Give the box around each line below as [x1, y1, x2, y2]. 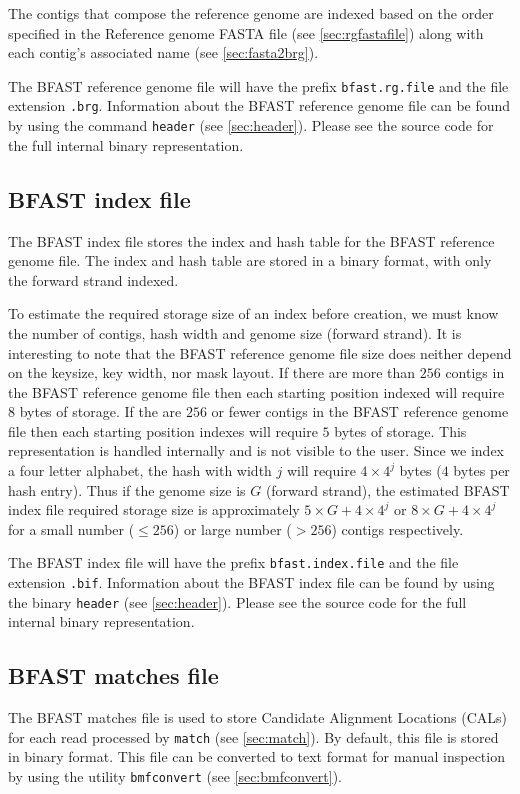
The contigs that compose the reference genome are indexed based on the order [8, 3, 494, 23]
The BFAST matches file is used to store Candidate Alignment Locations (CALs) [8, 707, 507, 728]
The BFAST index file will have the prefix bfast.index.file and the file [8, 552, 459, 573]
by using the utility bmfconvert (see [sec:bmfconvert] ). [8, 766, 342, 787]
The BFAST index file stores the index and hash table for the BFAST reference [8, 230, 495, 251]
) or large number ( [173, 518, 292, 539]
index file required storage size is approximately [8, 499, 300, 520]
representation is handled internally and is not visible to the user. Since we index [8, 440, 505, 461]
